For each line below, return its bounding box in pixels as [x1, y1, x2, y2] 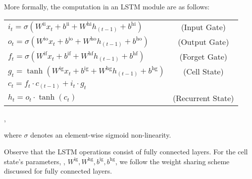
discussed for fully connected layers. [4, 166, 112, 176]
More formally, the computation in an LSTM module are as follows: [4, 1, 210, 11]
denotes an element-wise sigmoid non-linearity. [30, 130, 171, 140]
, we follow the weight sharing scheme [115, 156, 230, 166]
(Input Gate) [181, 21, 226, 33]
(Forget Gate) [179, 51, 227, 63]
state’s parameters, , [4, 156, 65, 166]
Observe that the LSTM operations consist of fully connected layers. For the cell [4, 146, 248, 156]
